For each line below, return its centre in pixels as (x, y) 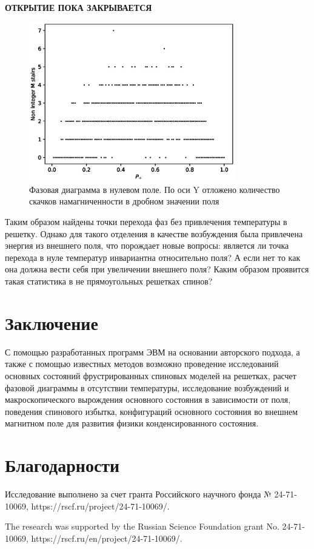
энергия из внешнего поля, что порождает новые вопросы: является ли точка (147, 245)
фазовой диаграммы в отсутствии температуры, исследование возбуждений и (147, 387)
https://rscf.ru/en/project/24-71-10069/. (107, 538)
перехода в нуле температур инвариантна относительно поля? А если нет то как (153, 257)
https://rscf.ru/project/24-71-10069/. (100, 506)
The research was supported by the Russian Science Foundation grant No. (142, 526)
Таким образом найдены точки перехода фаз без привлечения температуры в (146, 222)
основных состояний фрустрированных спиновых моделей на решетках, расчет (151, 375)
